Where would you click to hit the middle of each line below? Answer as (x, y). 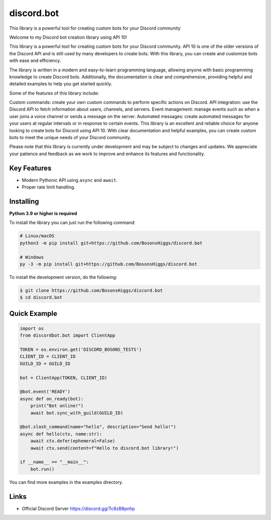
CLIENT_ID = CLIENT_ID (48, 356)
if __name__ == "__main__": (54, 462)
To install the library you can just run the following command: (72, 223)
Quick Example (33, 313)
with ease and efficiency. (35, 61)
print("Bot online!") (57, 406)
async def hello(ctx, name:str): (61, 434)
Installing (24, 201)
